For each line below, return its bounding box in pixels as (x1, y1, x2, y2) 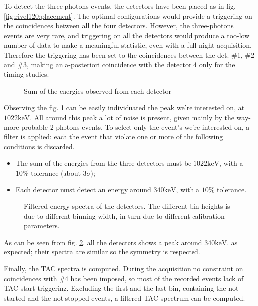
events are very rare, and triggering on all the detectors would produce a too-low (4, 30, 250, 40)
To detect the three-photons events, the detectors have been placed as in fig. (4, 1, 236, 11)
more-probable (4, 122, 48, 132)
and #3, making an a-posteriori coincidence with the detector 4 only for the (4, 59, 235, 69)
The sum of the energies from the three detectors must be (15, 158, 192, 168)
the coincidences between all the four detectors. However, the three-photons (4, 20, 234, 31)
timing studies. (4, 69, 49, 79)
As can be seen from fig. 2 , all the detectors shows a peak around (4, 237, 202, 247)
